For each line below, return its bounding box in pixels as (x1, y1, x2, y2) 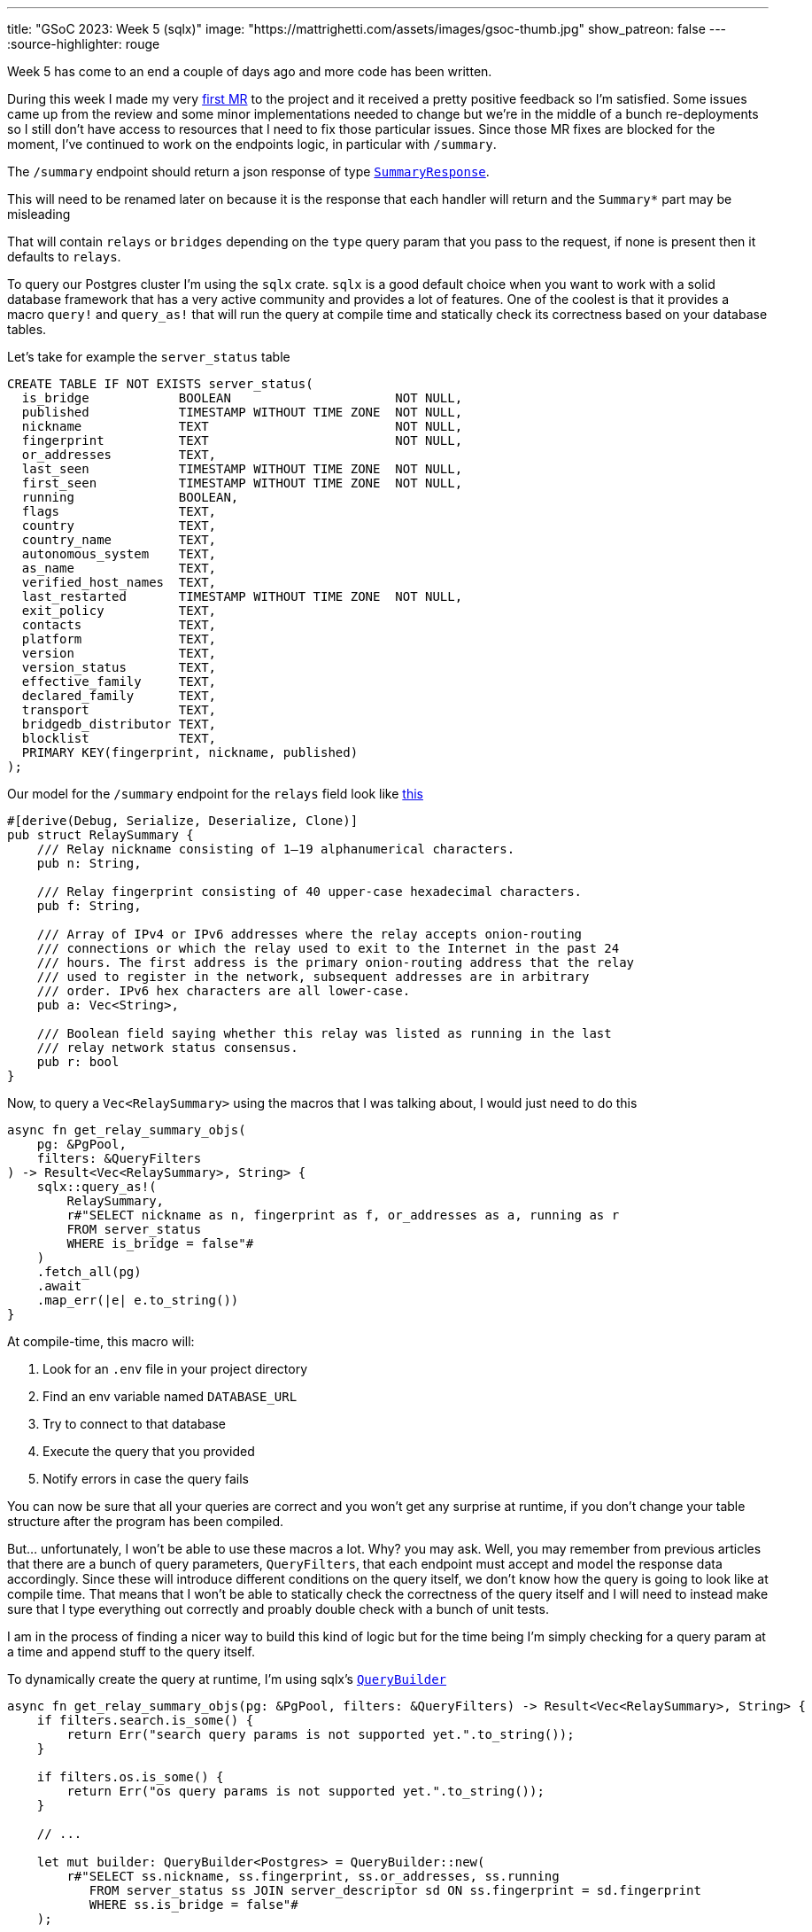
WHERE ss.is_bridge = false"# (89, 1897, 298, 1912)
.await (36, 1279, 82, 1293)
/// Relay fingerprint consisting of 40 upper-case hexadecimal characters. (36, 884, 583, 899)
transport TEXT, (21, 703, 217, 717)
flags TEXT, (21, 504, 217, 518)
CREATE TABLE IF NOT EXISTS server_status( (7, 377, 313, 391)
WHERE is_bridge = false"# (66, 1236, 254, 1250)
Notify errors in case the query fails (43, 1471, 249, 1486)
